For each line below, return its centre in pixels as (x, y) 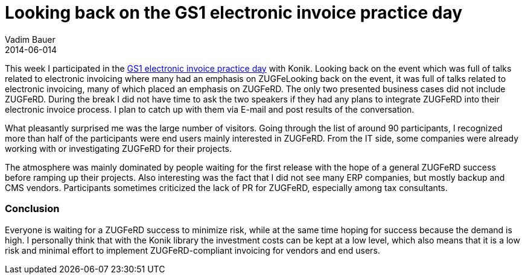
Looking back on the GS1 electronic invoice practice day (234, 13)
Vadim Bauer (30, 39)
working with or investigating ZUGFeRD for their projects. (118, 148)
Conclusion (32, 209)
